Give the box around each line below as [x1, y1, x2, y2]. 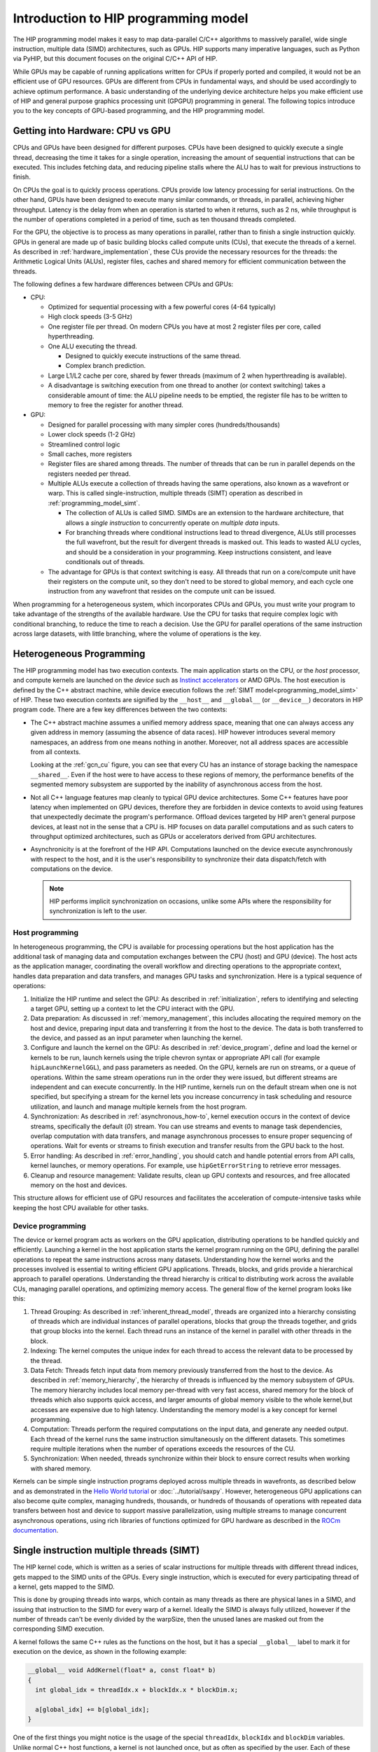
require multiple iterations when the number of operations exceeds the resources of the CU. [30, 1444, 295, 1453]
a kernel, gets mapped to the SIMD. [13, 1582, 115, 1591]
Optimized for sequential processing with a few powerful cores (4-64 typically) [48, 303, 276, 311]
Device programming [13, 1221, 87, 1231]
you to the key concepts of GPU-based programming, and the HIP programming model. [13, 107, 265, 115]
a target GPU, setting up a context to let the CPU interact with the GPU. [30, 1004, 234, 1013]
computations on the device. [30, 865, 113, 873]
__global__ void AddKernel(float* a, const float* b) [27, 1667, 216, 1674]
